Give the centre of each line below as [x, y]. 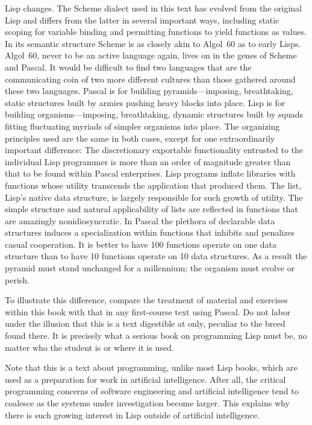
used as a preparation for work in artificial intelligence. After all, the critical [145, 379]
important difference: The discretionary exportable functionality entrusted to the [154, 150]
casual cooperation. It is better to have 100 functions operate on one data [141, 244]
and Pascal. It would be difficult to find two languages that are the [128, 67]
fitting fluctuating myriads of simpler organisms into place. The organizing [142, 126]
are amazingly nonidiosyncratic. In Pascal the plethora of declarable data [140, 220]
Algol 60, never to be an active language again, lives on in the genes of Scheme [151, 55]
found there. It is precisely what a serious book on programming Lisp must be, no [156, 335]
